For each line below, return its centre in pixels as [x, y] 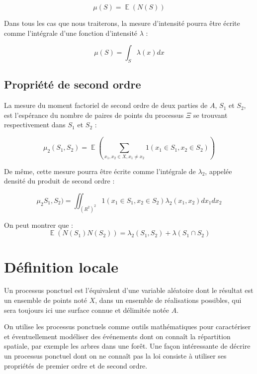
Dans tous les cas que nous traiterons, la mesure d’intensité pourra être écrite [122, 23]
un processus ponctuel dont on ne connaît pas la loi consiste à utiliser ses [115, 356]
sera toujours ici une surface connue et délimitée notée [87, 310]
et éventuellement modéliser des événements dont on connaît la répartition [117, 336]
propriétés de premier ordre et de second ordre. [76, 365]
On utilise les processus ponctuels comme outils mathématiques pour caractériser [128, 327]
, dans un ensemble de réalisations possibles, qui [168, 300]
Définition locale [61, 266]
